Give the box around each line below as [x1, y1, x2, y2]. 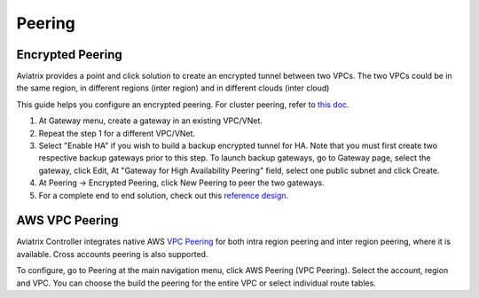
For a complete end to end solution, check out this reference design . [38, 190, 289, 200]
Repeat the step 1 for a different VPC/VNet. [38, 128, 195, 138]
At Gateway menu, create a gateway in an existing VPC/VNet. [38, 115, 263, 126]
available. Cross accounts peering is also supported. [16, 248, 208, 259]
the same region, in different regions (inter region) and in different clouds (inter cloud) [16, 82, 330, 93]
